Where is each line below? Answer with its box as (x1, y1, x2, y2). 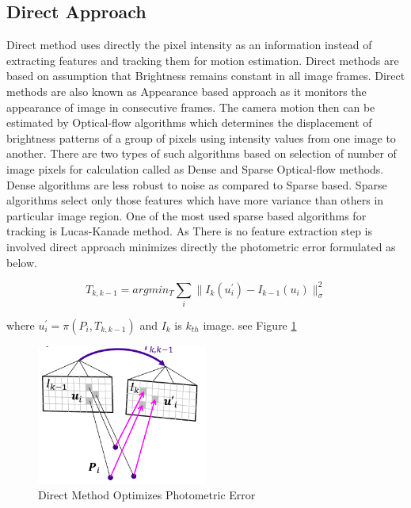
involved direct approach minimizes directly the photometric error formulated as (6, 238, 396, 254)
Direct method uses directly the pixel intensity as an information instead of (6, 36, 372, 53)
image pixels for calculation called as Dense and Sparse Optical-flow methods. (6, 160, 384, 177)
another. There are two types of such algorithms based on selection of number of (6, 145, 397, 162)
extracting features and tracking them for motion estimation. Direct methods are (6, 52, 399, 68)
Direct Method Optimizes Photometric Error (38, 487, 256, 503)
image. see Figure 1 (203, 316, 297, 333)
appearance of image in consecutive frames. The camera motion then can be (6, 98, 375, 115)
